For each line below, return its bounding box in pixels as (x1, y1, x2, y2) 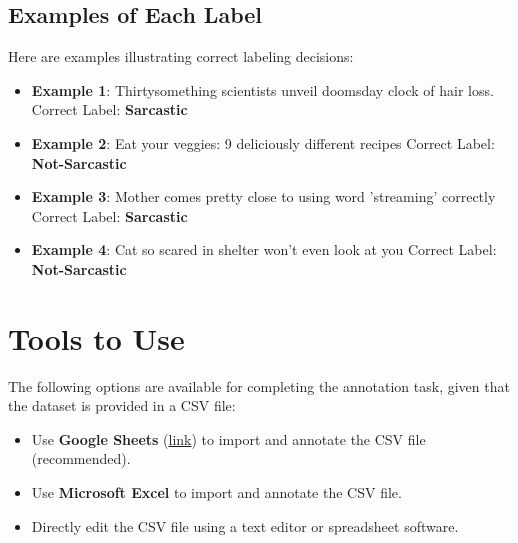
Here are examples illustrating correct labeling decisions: (8, 46, 354, 67)
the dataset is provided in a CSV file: (8, 395, 236, 416)
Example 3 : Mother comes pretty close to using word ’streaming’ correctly (31, 186, 496, 207)
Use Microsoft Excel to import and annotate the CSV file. (31, 482, 402, 503)
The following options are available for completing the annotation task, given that (8, 375, 510, 396)
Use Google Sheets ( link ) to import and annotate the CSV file (31, 428, 426, 449)
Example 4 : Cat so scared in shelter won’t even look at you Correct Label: (31, 239, 497, 260)
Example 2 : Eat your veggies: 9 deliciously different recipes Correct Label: (31, 132, 495, 153)
